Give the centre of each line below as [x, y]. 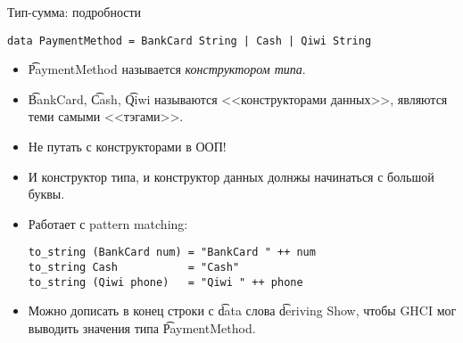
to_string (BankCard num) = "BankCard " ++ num [172, 253]
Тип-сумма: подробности [74, 12]
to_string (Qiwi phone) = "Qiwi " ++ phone [165, 282]
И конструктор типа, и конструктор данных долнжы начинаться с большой [231, 176]
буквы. [46, 194]
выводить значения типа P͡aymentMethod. [142, 327]
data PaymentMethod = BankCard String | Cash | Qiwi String [190, 41]
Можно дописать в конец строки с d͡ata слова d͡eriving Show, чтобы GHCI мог [242, 310]
